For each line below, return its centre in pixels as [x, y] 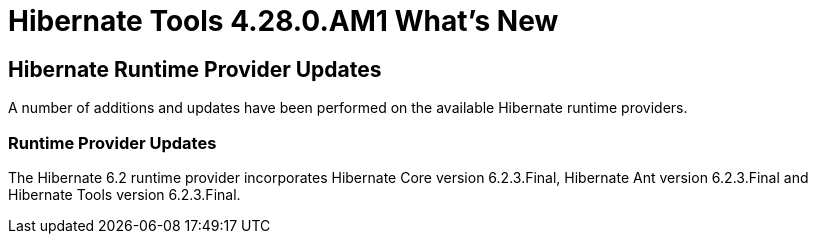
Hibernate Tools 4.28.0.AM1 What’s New [283, 21]
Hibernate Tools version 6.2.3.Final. [124, 194]
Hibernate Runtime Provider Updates [195, 69]
